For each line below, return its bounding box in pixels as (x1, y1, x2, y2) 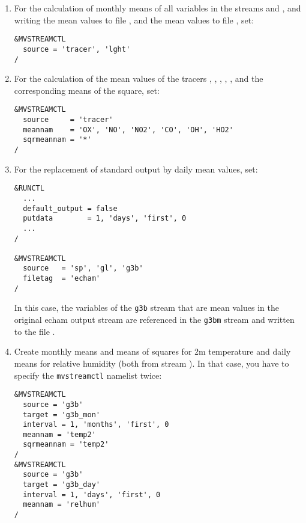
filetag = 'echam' (23, 274, 100, 283)
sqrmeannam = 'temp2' (23, 440, 109, 449)
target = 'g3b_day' (23, 480, 100, 489)
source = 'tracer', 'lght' (23, 44, 131, 54)
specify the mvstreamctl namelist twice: (14, 369, 162, 381)
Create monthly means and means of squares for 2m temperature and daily (14, 345, 291, 358)
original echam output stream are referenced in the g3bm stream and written (14, 313, 295, 326)
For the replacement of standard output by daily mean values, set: (14, 162, 258, 175)
